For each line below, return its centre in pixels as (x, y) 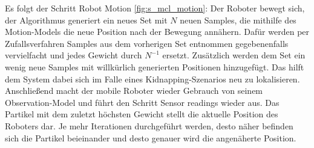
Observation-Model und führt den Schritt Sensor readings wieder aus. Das (142, 102)
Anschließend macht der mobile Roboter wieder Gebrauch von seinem (134, 91)
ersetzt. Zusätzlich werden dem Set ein (234, 55)
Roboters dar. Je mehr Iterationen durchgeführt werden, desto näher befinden (149, 125)
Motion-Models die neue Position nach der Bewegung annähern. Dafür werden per (157, 32)
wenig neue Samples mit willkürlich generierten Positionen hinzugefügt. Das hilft (155, 66)
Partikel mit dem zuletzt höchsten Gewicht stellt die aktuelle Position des (142, 114)
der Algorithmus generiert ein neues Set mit (86, 20)
